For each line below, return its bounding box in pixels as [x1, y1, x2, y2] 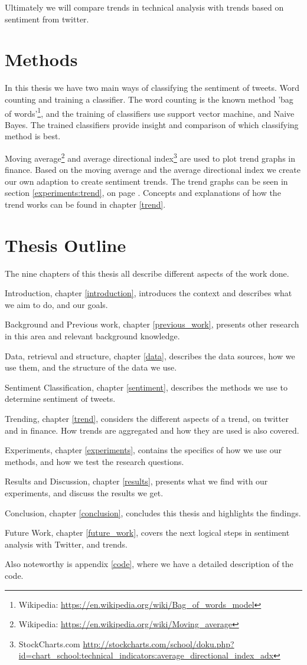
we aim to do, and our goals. [5, 298, 108, 310]
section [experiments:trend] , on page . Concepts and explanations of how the [5, 186, 281, 199]
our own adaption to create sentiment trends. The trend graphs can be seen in [5, 175, 288, 187]
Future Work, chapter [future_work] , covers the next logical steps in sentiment [5, 526, 290, 539]
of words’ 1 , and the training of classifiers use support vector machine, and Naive [5, 105, 295, 119]
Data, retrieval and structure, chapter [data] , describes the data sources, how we [5, 349, 295, 362]
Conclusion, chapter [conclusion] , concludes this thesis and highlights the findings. [5, 506, 301, 519]
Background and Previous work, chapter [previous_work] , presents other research [5, 318, 299, 330]
